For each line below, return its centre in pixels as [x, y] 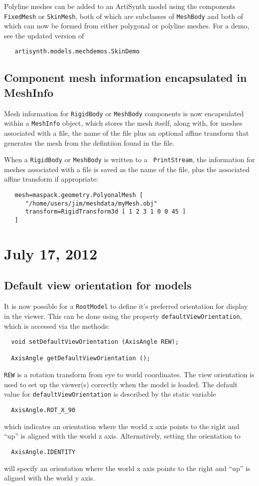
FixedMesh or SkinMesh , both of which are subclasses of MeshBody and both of [124, 16]
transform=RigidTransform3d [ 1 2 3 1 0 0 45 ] [106, 212]
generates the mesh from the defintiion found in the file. [89, 142]
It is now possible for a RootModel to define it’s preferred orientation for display [126, 306]
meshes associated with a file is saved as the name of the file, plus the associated [127, 169]
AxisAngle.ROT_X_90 [43, 410]
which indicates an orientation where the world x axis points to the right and [122, 426]
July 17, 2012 [51, 253]
